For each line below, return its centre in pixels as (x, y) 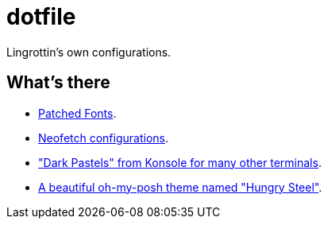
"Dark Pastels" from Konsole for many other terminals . (180, 162)
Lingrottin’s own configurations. (89, 52)
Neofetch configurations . (104, 138)
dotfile (41, 17)
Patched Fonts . (77, 113)
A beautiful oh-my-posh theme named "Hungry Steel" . (180, 187)
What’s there (58, 83)
